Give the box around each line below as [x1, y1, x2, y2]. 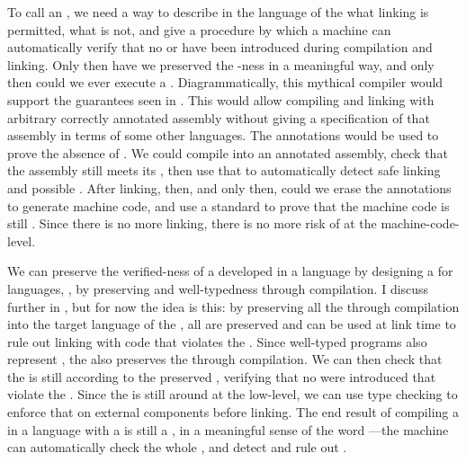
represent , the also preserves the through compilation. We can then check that [7, 350, 443, 369]
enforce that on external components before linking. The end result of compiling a [7, 403, 459, 422]
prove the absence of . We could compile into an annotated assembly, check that [7, 143, 448, 162]
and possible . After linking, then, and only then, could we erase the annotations [7, 178, 452, 197]
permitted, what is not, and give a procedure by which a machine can [7, 20, 391, 39]
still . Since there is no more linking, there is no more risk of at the [7, 214, 377, 233]
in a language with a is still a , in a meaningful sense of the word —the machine [7, 420, 449, 439]
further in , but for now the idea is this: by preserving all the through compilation [7, 297, 460, 315]
